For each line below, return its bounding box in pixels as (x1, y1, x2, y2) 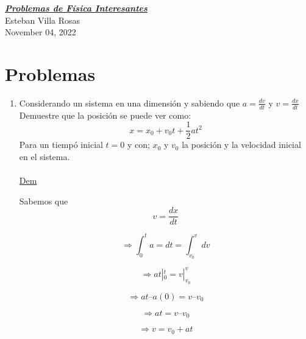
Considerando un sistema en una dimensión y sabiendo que (19, 96, 240, 109)
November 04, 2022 (5, 26, 76, 38)
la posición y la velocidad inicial (182, 138, 301, 151)
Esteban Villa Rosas (5, 13, 80, 26)
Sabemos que (19, 194, 68, 207)
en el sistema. (19, 150, 70, 163)
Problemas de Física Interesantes (5, 2, 148, 14)
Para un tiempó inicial (19, 138, 103, 151)
